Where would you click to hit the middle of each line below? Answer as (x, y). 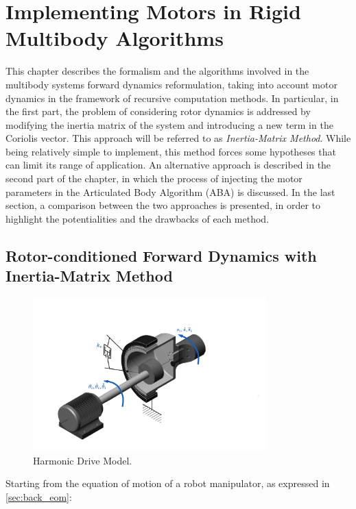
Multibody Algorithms (115, 38)
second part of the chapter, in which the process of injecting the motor (154, 178)
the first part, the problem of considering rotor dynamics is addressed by (158, 111)
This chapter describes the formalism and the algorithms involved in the (157, 71)
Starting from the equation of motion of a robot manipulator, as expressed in (168, 483)
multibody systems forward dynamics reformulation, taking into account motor (171, 84)
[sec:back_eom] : (39, 496)
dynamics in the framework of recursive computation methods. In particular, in (172, 98)
